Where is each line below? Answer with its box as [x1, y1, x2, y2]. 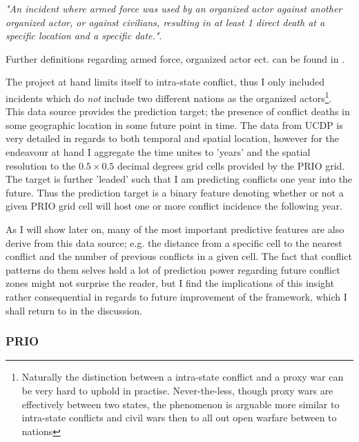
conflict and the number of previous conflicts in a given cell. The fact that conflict [6, 249, 352, 263]
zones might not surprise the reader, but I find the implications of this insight [6, 276, 334, 290]
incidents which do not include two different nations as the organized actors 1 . [6, 88, 332, 105]
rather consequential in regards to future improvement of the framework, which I [6, 289, 347, 303]
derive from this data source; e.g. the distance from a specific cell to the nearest [6, 235, 342, 250]
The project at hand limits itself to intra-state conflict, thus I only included [6, 74, 325, 89]
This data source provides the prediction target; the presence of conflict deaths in [6, 104, 350, 119]
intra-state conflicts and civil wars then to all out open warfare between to [21, 410, 337, 425]
